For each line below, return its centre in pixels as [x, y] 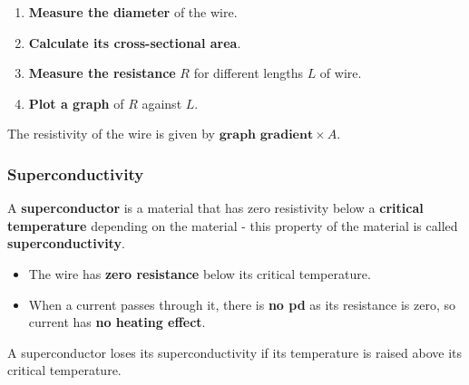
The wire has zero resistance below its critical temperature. [200, 273]
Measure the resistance [102, 73]
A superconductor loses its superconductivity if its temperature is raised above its [235, 352]
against [162, 103]
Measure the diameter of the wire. [133, 12]
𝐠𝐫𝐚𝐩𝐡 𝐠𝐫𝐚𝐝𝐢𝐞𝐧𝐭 [266, 135]
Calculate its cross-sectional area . [135, 42]
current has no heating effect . [117, 322]
